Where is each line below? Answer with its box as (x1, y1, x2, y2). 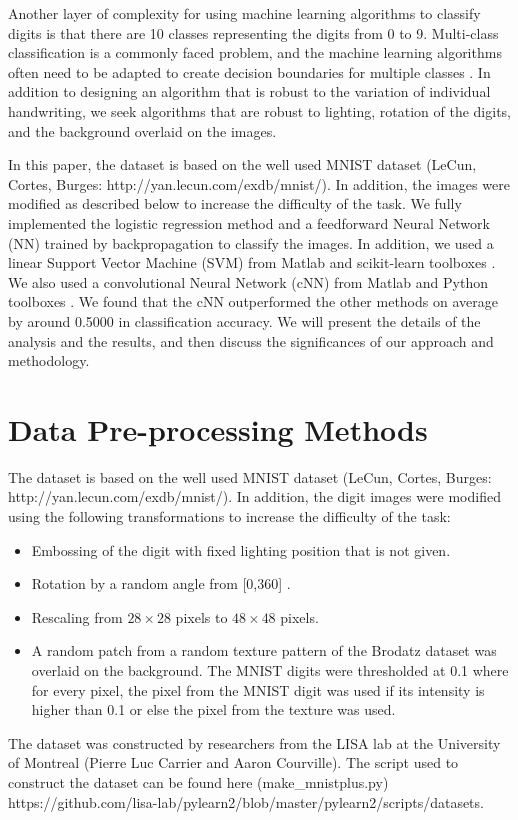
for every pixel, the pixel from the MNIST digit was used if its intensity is (31, 679, 485, 700)
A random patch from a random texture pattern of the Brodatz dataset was (31, 640, 497, 661)
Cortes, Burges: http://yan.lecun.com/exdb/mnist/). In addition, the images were (8, 173, 510, 194)
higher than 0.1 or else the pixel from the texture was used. (31, 699, 396, 720)
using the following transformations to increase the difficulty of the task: (8, 506, 451, 526)
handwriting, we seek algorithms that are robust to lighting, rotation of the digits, (8, 100, 511, 121)
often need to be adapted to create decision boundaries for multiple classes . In (8, 61, 491, 82)
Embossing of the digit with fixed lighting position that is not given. (31, 539, 451, 560)
